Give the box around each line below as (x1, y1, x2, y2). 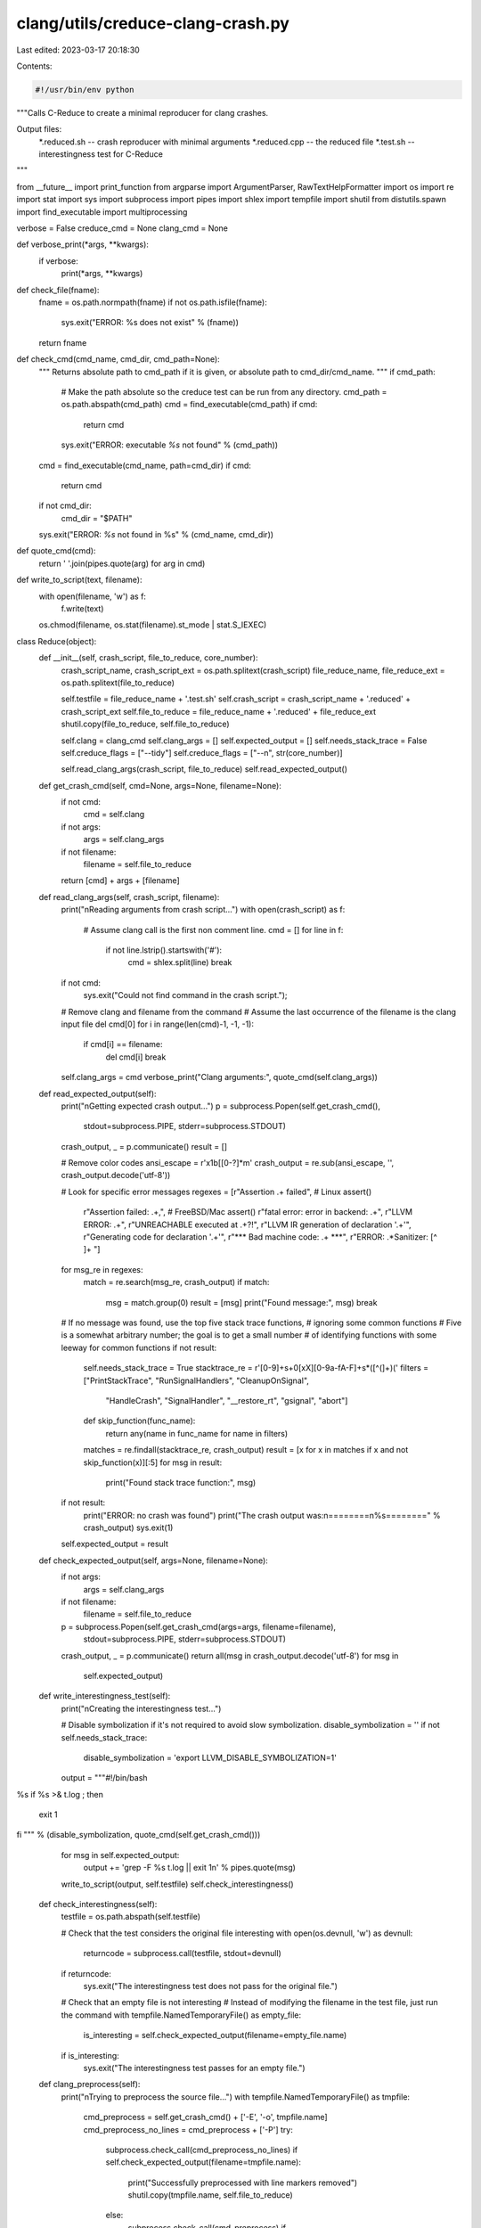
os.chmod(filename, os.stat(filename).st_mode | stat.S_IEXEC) (38, 619, 267, 630)
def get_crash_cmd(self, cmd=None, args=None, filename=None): (38, 780, 282, 790)
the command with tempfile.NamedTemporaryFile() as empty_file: (61, 2010, 302, 2020)
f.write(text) (61, 603, 104, 614)
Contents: (16, 61, 53, 71)
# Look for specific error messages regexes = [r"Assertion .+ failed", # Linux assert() (61, 1186, 372, 1197)
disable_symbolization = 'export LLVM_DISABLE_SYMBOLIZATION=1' (83, 1752, 338, 1763)
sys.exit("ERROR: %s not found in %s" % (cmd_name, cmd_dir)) (38, 529, 274, 540)
